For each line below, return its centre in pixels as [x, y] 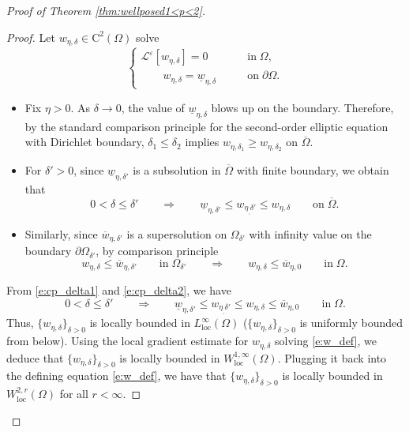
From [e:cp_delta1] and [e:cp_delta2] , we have [119, 290]
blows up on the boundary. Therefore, [302, 107]
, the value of [153, 107]
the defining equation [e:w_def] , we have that [116, 376]
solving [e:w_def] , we [326, 341]
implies [202, 142]
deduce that [35, 357]
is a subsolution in [177, 169]
